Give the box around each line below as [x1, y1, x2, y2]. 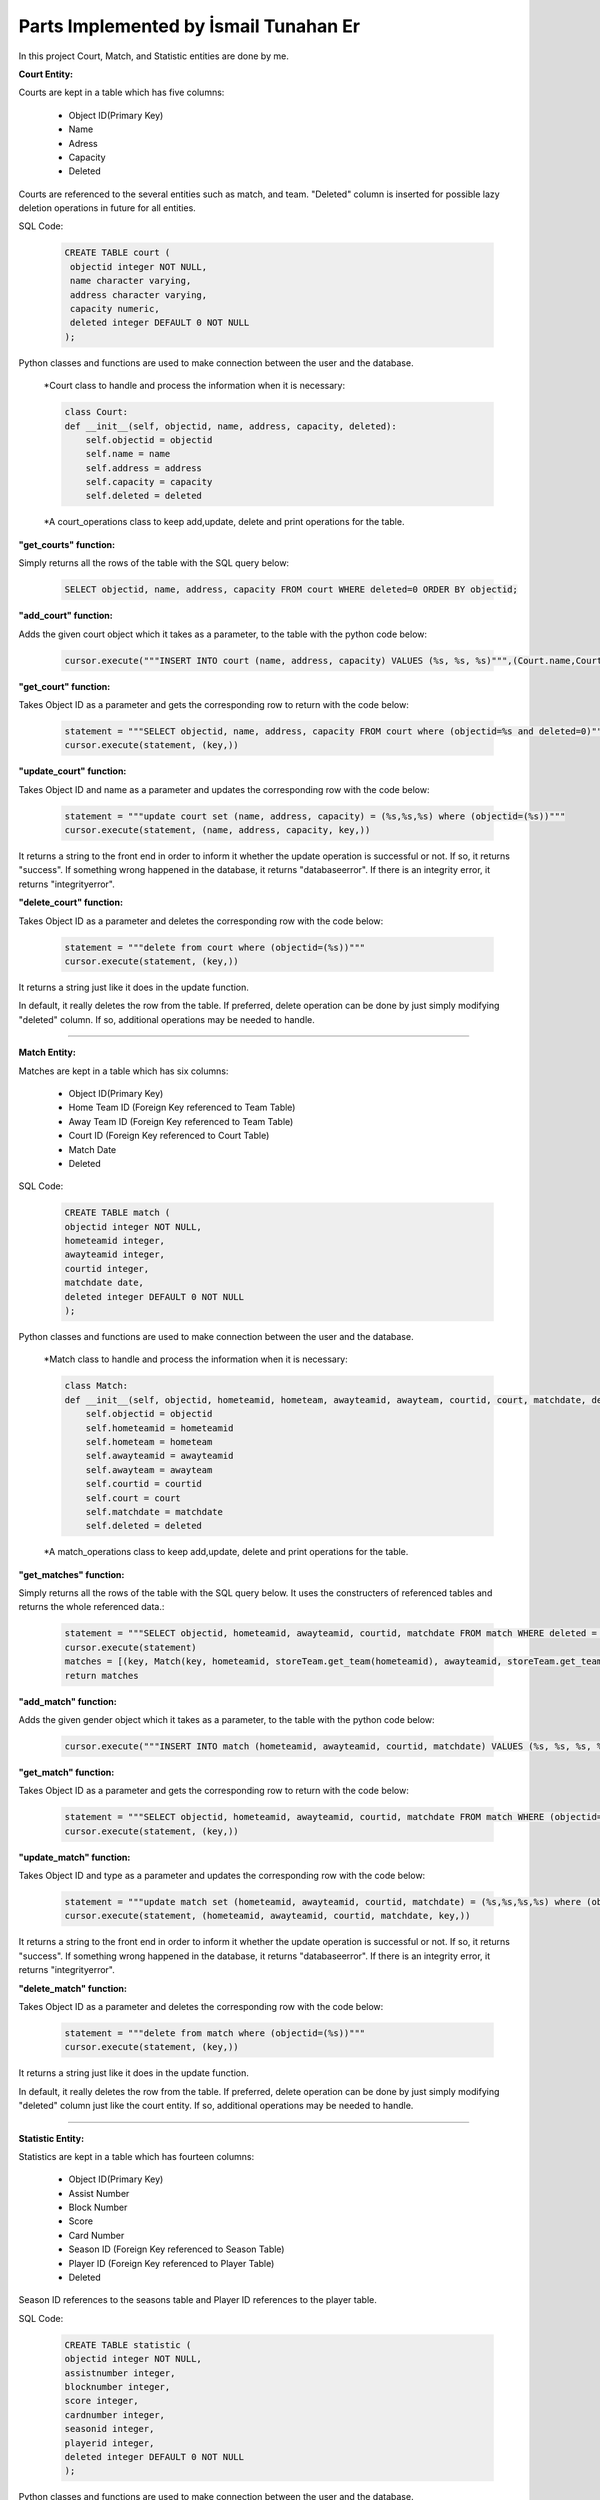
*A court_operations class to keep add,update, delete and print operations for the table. [43, 516, 405, 528]
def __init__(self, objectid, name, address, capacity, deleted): [64, 420, 397, 432]
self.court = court [85, 1492, 182, 1504]
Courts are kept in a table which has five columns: [18, 86, 225, 99]
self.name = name [85, 448, 171, 460]
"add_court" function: [18, 610, 114, 622]
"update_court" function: [18, 765, 127, 777]
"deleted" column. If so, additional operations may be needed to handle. [18, 1013, 315, 1025]
